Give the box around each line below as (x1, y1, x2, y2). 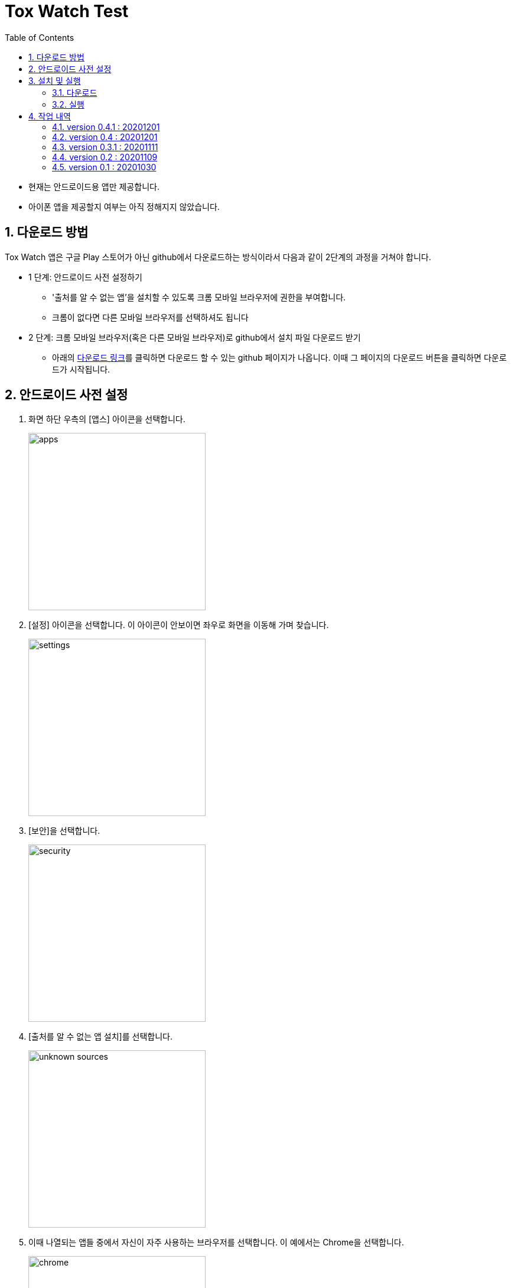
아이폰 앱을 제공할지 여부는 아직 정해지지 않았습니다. (28, 201, 220, 212)
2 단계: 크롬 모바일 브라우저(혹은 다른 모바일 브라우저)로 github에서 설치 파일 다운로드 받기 (28, 332, 361, 342)
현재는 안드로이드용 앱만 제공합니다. (28, 181, 160, 192)
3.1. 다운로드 (52, 87, 97, 98)
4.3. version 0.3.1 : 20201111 (52, 141, 158, 152)
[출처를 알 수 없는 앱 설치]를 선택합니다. (28, 1031, 172, 1042)
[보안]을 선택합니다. (28, 826, 100, 836)
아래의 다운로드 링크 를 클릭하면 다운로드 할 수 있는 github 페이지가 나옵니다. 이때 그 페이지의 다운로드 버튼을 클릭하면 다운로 (52, 352, 507, 363)
